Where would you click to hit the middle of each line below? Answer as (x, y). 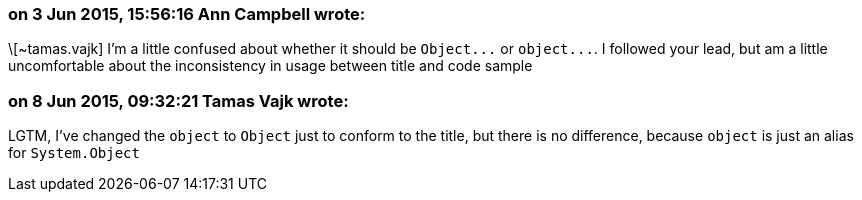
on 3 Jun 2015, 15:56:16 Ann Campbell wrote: (187, 14)
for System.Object (74, 153)
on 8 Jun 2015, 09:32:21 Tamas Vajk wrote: (178, 100)
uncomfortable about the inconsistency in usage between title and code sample (270, 66)
